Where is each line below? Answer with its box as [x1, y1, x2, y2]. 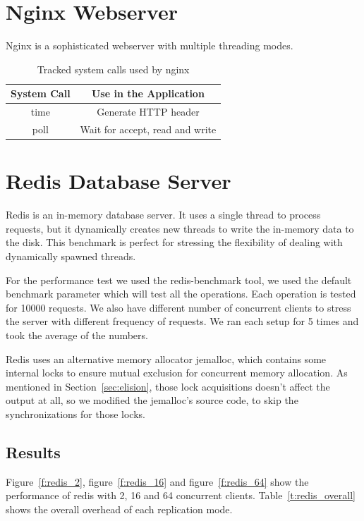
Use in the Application [91, 86, 205, 101]
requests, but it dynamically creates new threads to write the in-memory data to [6, 221, 354, 235]
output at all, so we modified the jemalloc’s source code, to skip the [6, 393, 298, 407]
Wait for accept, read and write [80, 122, 217, 136]
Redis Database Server [6, 166, 231, 195]
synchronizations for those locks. [6, 406, 145, 421]
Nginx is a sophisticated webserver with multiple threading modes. [6, 38, 293, 53]
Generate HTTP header [97, 104, 200, 119]
